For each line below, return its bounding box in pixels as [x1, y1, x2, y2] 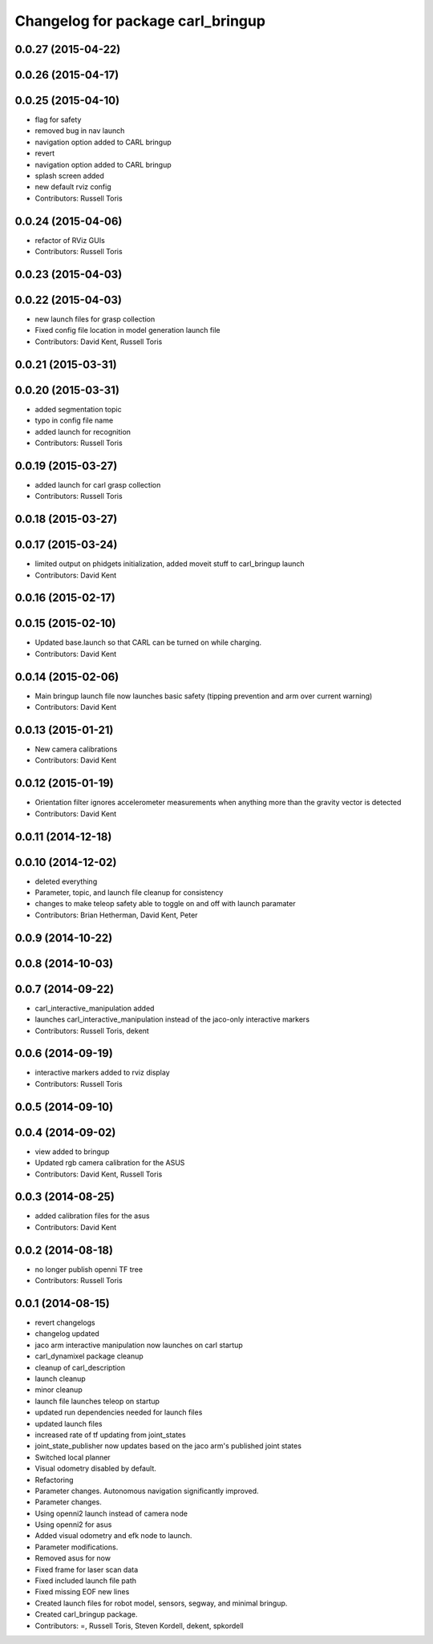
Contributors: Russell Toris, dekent [34, 1026, 150, 1035]
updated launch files [34, 1419, 103, 1428]
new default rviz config [34, 182, 111, 192]
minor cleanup [34, 1385, 83, 1395]
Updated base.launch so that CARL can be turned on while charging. [34, 638, 262, 647]
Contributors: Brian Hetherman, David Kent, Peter [34, 910, 198, 920]
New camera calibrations [34, 744, 118, 754]
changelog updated [34, 1329, 99, 1338]
